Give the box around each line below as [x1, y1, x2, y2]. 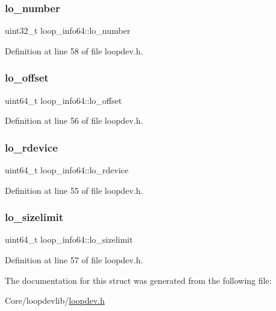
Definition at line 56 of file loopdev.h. [5, 114, 143, 127]
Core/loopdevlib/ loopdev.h [5, 294, 105, 307]
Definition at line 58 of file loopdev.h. [5, 44, 143, 57]
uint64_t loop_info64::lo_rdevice [5, 164, 129, 176]
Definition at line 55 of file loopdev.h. [5, 184, 143, 196]
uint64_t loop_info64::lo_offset [5, 94, 122, 106]
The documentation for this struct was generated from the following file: [5, 274, 272, 286]
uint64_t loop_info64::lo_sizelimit [5, 233, 133, 246]
